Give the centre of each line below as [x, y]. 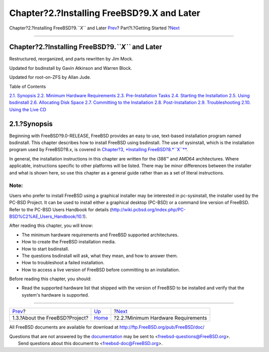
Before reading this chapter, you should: [50, 279]
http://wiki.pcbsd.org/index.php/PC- [149, 209]
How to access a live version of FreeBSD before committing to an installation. [101, 270]
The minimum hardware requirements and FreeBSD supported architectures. [100, 235]
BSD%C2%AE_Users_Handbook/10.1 [47, 216]
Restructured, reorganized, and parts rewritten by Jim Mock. [71, 59]
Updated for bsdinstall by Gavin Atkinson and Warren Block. [70, 68]
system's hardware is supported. [55, 295]
